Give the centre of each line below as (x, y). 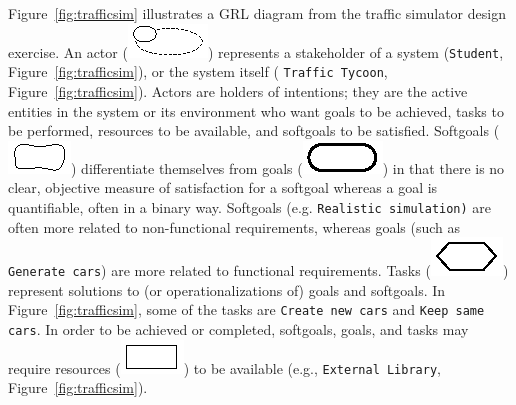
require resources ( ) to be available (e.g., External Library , (224, 367)
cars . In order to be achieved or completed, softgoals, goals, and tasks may (238, 329)
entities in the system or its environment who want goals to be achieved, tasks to (256, 110)
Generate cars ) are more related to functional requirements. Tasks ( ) (258, 270)
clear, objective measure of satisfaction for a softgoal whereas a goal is (223, 187)
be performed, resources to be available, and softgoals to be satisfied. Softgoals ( (254, 130)
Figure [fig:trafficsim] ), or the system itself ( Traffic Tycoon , (198, 71)
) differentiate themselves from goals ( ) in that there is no (288, 167)
